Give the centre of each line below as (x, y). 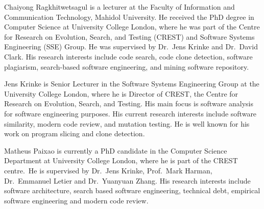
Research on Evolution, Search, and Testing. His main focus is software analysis (129, 103)
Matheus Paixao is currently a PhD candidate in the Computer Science (116, 150)
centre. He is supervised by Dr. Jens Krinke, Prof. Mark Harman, (108, 170)
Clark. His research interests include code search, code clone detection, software (128, 56)
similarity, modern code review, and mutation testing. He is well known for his (127, 123)
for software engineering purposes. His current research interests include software (130, 113)
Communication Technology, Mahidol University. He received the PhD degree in (129, 17)
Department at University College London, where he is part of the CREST (121, 160)
